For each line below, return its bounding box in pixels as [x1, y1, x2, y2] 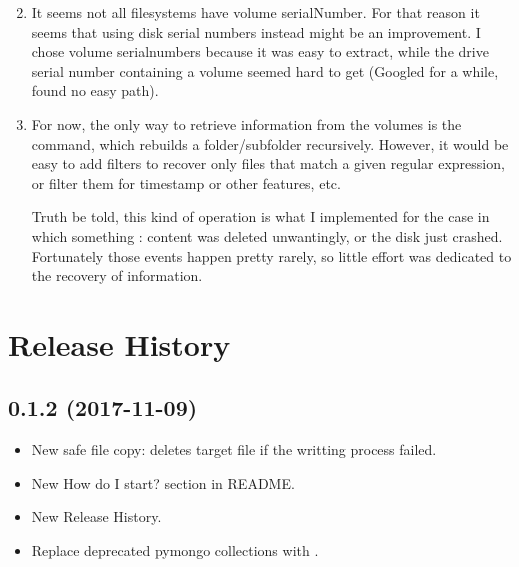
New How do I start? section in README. [31, 472, 295, 493]
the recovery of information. [31, 265, 203, 286]
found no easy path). [31, 80, 159, 101]
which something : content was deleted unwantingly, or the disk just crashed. [31, 225, 503, 246]
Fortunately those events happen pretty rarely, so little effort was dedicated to [31, 245, 512, 266]
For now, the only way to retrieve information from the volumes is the [31, 113, 462, 134]
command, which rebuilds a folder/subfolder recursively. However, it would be [31, 133, 509, 154]
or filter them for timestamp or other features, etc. [31, 172, 341, 193]
